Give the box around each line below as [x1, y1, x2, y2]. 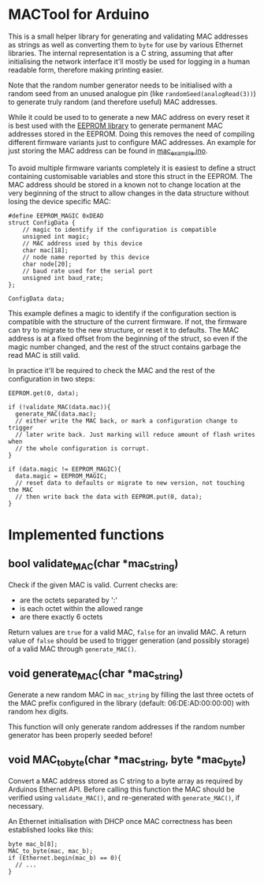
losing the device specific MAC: [8, 196, 112, 206]
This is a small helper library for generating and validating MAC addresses [8, 32, 248, 41]
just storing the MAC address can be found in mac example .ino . [8, 146, 208, 157]
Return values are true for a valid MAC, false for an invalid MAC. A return [8, 627, 247, 636]
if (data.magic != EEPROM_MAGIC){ [8, 465, 122, 473]
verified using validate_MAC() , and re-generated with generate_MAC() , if [8, 792, 240, 802]
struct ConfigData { [8, 218, 76, 226]
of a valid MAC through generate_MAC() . [8, 644, 136, 654]
